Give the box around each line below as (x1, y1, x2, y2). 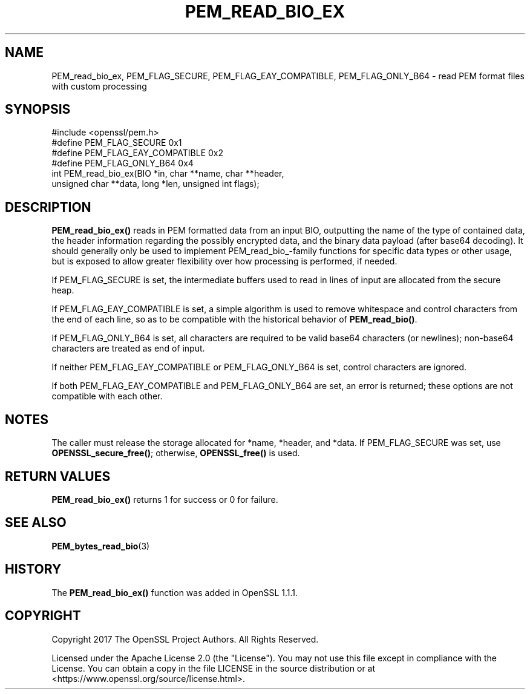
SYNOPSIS (5, 102, 71, 117)
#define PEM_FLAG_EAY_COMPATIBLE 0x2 (51, 148, 224, 159)
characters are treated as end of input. (51, 343, 205, 354)
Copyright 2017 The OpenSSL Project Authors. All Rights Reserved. (51, 633, 319, 644)
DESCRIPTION (5, 199, 91, 215)
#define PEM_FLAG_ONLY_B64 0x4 (51, 158, 194, 169)
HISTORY (5, 561, 62, 577)
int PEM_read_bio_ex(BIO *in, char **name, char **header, (51, 168, 284, 179)
